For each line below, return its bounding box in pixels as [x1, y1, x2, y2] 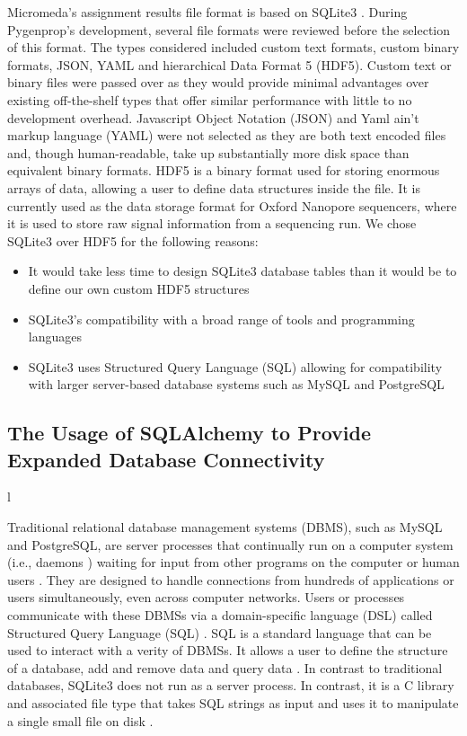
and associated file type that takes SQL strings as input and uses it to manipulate [7, 694, 459, 712]
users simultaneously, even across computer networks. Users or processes [7, 588, 405, 607]
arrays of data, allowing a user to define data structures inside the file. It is [7, 178, 420, 197]
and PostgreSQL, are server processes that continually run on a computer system [7, 535, 454, 554]
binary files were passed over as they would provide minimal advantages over [7, 73, 429, 92]
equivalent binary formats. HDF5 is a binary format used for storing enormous [7, 161, 440, 180]
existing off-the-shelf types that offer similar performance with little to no [7, 90, 412, 109]
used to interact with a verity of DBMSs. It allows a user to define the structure [7, 641, 448, 660]
